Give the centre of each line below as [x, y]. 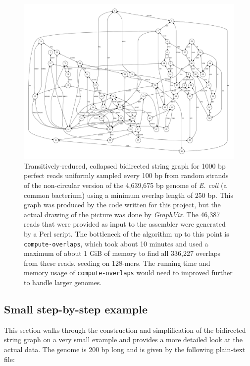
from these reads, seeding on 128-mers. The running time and [117, 263]
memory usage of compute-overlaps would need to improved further [128, 273]
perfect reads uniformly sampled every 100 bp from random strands [126, 175]
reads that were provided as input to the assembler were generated [125, 224]
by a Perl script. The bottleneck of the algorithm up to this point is [126, 233]
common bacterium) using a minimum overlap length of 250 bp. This [128, 195]
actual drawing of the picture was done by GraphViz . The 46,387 [122, 214]
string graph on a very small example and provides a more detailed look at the [123, 339]
